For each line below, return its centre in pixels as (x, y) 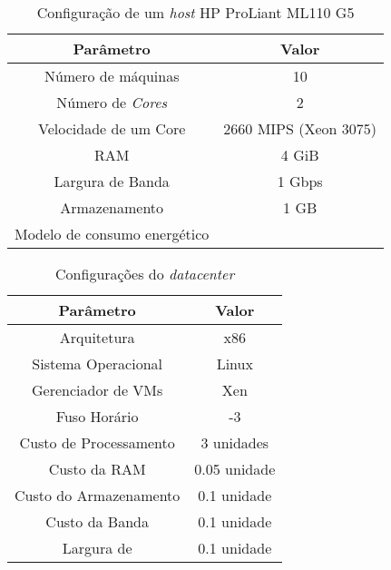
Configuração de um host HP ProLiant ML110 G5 (195, 12)
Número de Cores (112, 102)
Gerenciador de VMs (98, 390)
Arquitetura (97, 337)
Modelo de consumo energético (112, 234)
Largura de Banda (112, 181)
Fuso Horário (97, 416)
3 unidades (235, 442)
